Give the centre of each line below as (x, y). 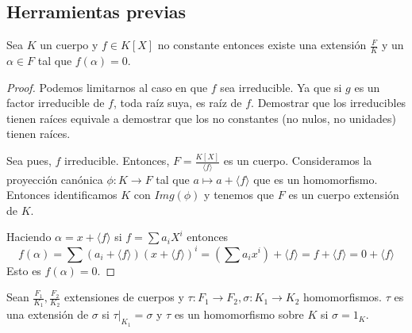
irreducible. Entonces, (117, 161)
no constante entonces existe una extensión (262, 45)
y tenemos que (239, 195)
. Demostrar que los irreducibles (329, 103)
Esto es (24, 270)
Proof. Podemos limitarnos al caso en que (107, 87)
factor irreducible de (56, 103)
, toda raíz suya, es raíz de (177, 103)
